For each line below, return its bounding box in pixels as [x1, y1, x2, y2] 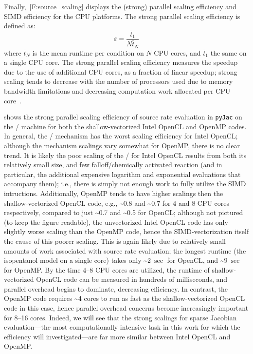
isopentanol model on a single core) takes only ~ [4, 255, 148, 265]
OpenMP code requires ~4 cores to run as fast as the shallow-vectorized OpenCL [4, 293, 245, 303]
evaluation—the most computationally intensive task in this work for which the [4, 322, 240, 332]
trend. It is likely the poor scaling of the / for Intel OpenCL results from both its [4, 150, 247, 160]
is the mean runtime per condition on [32, 47, 144, 58]
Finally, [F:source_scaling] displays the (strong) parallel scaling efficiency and [4, 1, 236, 11]
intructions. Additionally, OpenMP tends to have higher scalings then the [4, 188, 223, 198]
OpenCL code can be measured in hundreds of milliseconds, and [36, 274, 228, 284]
